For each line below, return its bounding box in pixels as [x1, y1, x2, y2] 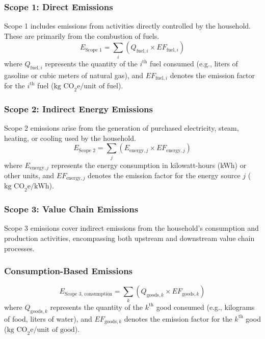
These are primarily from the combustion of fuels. [4, 30, 160, 41]
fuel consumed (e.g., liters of [149, 58, 238, 68]
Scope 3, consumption [64, 291, 113, 297]
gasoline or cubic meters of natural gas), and [4, 69, 143, 80]
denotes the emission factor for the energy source [88, 169, 241, 180]
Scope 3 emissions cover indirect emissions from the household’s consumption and [4, 223, 259, 233]
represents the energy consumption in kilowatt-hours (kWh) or [51, 159, 247, 170]
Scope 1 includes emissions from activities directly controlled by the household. [4, 20, 251, 31]
